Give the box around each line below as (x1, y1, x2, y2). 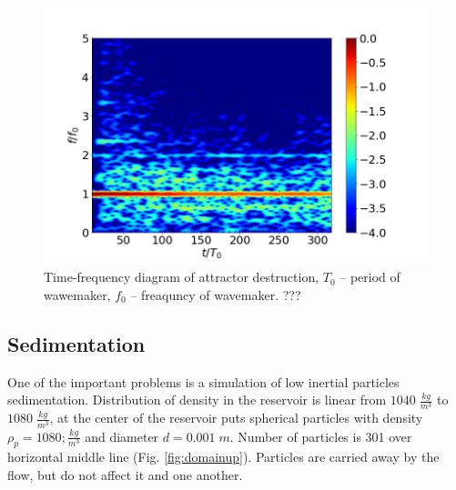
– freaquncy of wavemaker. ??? (130, 285, 301, 304)
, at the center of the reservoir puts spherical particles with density (49, 408, 423, 427)
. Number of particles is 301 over (229, 426, 412, 445)
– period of (339, 267, 400, 286)
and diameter (85, 426, 159, 445)
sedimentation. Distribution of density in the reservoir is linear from (7, 390, 387, 409)
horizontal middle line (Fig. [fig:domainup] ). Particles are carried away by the (7, 447, 440, 466)
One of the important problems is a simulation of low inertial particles (7, 372, 400, 391)
